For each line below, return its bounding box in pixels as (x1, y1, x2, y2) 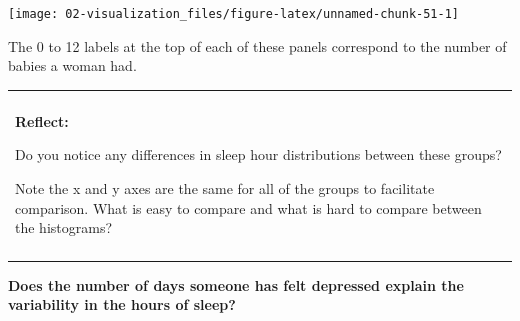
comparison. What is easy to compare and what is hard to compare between (15, 197, 482, 218)
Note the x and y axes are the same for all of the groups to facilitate (15, 178, 435, 199)
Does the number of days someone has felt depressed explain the (8, 274, 464, 295)
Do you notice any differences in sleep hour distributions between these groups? (15, 144, 502, 165)
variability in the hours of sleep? (8, 294, 236, 315)
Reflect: (15, 110, 69, 131)
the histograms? (15, 217, 113, 238)
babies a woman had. (8, 55, 137, 76)
